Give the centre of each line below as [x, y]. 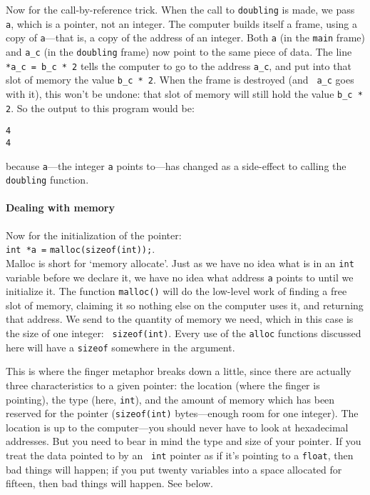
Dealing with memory [60, 207]
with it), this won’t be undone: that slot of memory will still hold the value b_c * [184, 93]
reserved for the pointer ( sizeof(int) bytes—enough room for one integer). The [182, 413]
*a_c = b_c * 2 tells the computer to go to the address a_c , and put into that [179, 65]
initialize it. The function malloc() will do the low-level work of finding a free [176, 291]
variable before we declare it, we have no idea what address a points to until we [180, 277]
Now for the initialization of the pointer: [94, 235]
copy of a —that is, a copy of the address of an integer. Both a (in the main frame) [185, 37]
